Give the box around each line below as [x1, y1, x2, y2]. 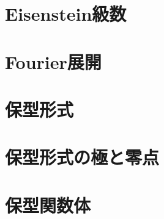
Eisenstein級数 [5, 1, 127, 26]
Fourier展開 [5, 49, 102, 74]
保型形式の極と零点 [5, 145, 160, 170]
